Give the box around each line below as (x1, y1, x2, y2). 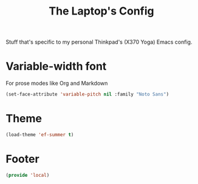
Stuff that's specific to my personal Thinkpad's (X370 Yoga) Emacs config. (5, 38, 193, 46)
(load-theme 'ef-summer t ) (5, 131, 74, 137)
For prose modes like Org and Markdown (5, 80, 108, 87)
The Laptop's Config (49, 4, 154, 18)
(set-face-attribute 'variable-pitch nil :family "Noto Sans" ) (5, 91, 169, 97)
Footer (5, 153, 40, 166)
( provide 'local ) (5, 172, 50, 178)
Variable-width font (5, 59, 107, 73)
